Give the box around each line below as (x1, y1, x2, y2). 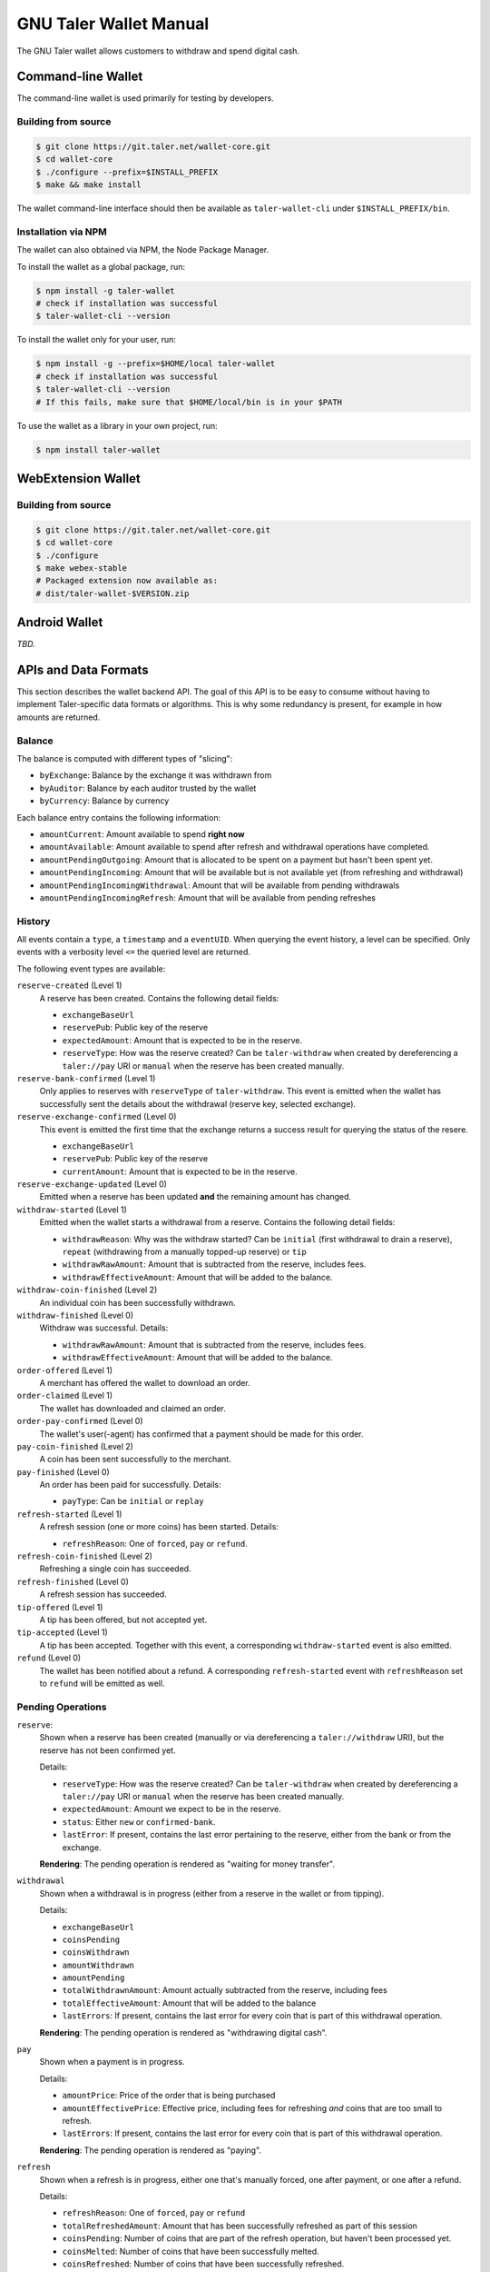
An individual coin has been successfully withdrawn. (39, 1297, 236, 1308)
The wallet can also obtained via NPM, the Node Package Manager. (16, 244, 269, 255)
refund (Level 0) (16, 1652, 82, 1663)
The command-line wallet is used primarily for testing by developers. (16, 93, 274, 104)
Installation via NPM (16, 225, 108, 238)
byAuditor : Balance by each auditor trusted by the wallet (39, 782, 257, 793)
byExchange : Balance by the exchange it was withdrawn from (39, 770, 272, 781)
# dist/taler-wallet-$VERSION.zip (35, 588, 190, 599)
